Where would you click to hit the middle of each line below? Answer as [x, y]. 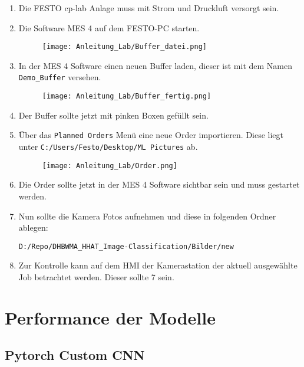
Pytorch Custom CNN [75, 355]
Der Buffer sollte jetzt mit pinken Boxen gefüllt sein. [113, 115]
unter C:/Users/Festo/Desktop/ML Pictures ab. [108, 146]
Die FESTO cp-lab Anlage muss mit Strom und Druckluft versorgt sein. [149, 8]
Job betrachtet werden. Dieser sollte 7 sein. [96, 276]
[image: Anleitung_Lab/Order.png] [110, 166]
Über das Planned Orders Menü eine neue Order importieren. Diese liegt [151, 135]
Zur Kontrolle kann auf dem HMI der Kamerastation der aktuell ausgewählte [158, 265]
